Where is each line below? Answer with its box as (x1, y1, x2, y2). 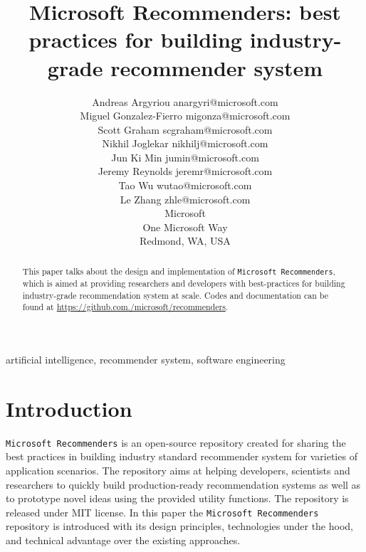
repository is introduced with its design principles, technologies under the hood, (6, 519, 353, 534)
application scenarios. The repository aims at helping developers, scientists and (6, 462, 350, 477)
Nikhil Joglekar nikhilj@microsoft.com (102, 136, 268, 151)
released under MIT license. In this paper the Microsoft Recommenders (6, 504, 319, 519)
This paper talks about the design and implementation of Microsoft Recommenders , (22, 265, 335, 277)
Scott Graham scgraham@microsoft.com (98, 122, 273, 137)
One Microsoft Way (142, 219, 228, 234)
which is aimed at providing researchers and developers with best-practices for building (22, 277, 345, 289)
